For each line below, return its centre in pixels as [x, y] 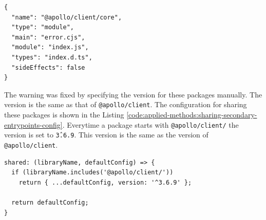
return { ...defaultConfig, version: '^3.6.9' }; [105, 182]
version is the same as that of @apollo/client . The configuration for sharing [126, 104]
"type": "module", [43, 27]
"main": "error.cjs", [48, 37]
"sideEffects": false [48, 67]
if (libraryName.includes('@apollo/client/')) [92, 173]
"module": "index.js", [50, 47]
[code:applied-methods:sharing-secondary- [192, 114]
